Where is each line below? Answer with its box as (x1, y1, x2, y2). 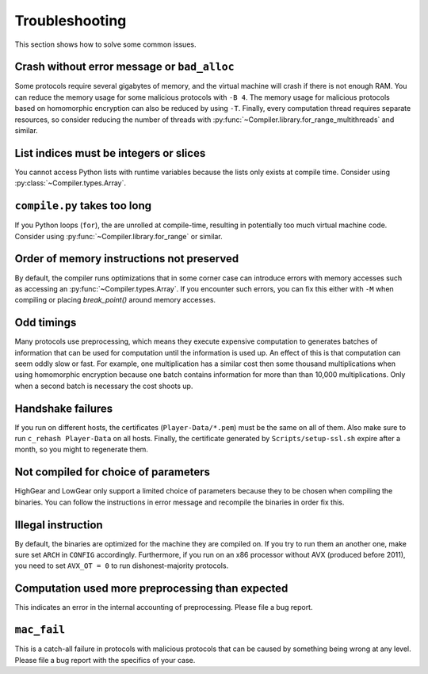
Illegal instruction (14, 518, 103, 531)
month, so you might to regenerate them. (14, 444, 148, 455)
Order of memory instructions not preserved (14, 252, 239, 265)
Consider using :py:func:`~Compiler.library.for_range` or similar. (14, 231, 223, 241)
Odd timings (14, 316, 77, 329)
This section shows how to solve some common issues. (14, 40, 197, 49)
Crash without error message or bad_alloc (14, 60, 235, 74)
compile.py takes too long (14, 199, 152, 213)
